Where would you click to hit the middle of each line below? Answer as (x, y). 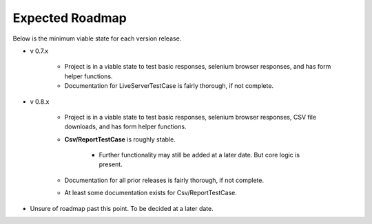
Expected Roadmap (70, 18)
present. (111, 164)
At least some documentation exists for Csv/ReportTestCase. (151, 193)
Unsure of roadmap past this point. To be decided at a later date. (122, 208)
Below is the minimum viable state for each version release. (97, 38)
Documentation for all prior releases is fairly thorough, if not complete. (164, 180)
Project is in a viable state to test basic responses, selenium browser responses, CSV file (190, 117)
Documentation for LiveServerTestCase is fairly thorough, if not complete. (169, 86)
